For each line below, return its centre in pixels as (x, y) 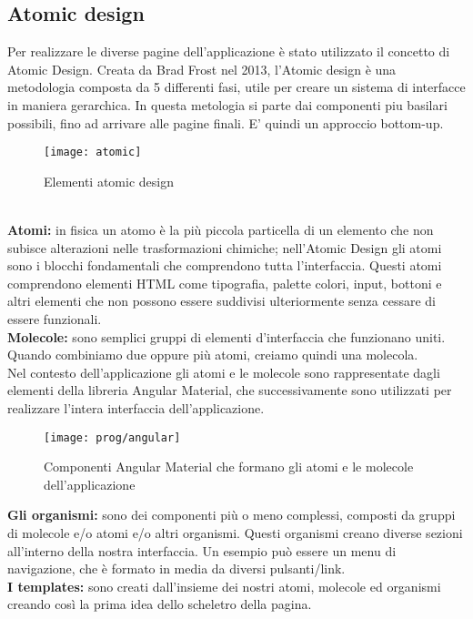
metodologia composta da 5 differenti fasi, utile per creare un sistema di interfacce (236, 87)
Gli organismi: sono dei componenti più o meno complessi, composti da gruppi (231, 515)
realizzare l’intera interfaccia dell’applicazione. (136, 407)
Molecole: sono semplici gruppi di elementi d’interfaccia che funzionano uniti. (226, 336)
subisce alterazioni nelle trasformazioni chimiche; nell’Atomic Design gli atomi (225, 247)
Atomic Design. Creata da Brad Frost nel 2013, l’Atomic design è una (202, 69)
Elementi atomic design (109, 181)
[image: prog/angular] (112, 437)
